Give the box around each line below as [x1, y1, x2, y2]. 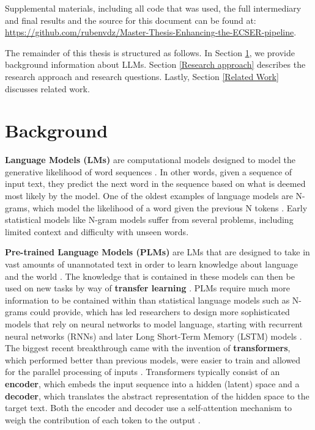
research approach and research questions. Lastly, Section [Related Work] [5, 70, 279, 82]
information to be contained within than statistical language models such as [5, 293, 290, 306]
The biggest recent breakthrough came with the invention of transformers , [5, 341, 291, 354]
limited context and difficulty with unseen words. [5, 225, 189, 238]
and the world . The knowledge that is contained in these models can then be [5, 269, 295, 282]
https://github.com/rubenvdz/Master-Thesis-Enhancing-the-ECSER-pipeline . [5, 26, 297, 38]
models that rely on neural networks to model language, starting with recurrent [5, 318, 303, 330]
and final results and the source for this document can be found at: [5, 13, 256, 26]
